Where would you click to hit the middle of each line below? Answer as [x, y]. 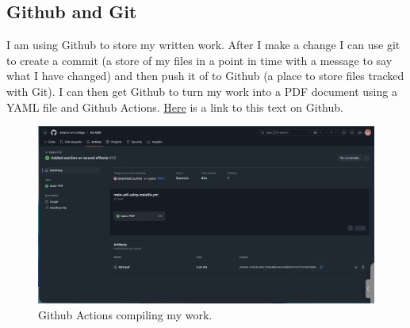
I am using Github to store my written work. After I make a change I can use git [203, 45]
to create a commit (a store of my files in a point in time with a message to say [199, 60]
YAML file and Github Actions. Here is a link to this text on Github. [175, 107]
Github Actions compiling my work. [125, 314]
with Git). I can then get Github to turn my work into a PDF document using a [202, 91]
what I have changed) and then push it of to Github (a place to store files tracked [205, 76]
